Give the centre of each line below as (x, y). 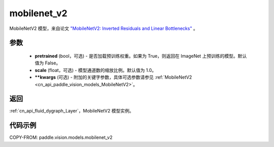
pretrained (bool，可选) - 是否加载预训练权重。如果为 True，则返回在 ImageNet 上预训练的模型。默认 (141, 56)
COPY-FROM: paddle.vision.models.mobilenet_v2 (61, 137)
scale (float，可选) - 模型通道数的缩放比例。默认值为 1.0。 (96, 70)
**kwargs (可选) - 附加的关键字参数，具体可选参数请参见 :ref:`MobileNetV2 (113, 77)
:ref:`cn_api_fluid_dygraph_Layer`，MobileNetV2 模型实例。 (72, 111)
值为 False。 (48, 63)
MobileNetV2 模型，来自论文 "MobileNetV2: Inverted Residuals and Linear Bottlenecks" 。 (104, 28)
